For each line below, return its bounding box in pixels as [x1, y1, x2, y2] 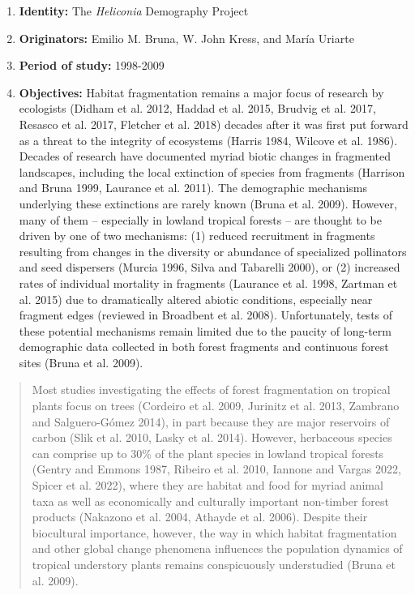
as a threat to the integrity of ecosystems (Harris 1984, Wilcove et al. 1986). [19, 131, 398, 148]
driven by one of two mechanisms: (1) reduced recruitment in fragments [19, 227, 375, 244]
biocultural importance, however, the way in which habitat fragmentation [32, 524, 397, 541]
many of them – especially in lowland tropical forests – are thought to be [19, 211, 382, 228]
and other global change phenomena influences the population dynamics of [32, 540, 403, 557]
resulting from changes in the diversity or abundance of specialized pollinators [19, 242, 407, 259]
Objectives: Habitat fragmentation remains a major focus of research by [19, 83, 384, 101]
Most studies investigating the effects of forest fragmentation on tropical [32, 381, 391, 398]
